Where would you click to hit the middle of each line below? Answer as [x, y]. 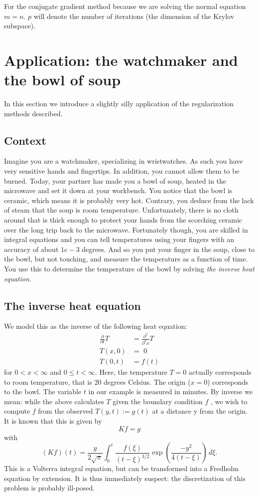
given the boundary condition [158, 401]
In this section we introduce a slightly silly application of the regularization [119, 104]
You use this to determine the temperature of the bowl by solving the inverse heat [129, 269]
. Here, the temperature [131, 372]
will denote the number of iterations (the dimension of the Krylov [134, 16]
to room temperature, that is [48, 381]
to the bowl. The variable [43, 391]
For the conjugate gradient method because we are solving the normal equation [125, 6]
